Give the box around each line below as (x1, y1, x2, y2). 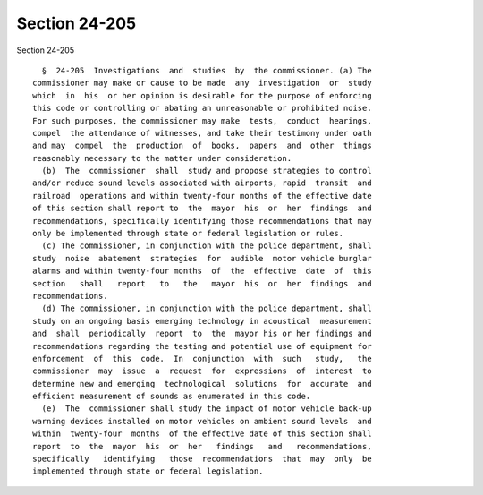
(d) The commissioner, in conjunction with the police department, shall (41, 303, 372, 313)
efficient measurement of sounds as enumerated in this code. (32, 391, 311, 402)
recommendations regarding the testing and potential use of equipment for (32, 341, 372, 351)
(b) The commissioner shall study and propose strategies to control (41, 166, 372, 176)
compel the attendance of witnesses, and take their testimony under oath (32, 128, 372, 138)
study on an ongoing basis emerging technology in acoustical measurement (32, 316, 372, 326)
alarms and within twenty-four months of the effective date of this (32, 266, 372, 277)
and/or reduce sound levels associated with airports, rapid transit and (32, 178, 372, 188)
